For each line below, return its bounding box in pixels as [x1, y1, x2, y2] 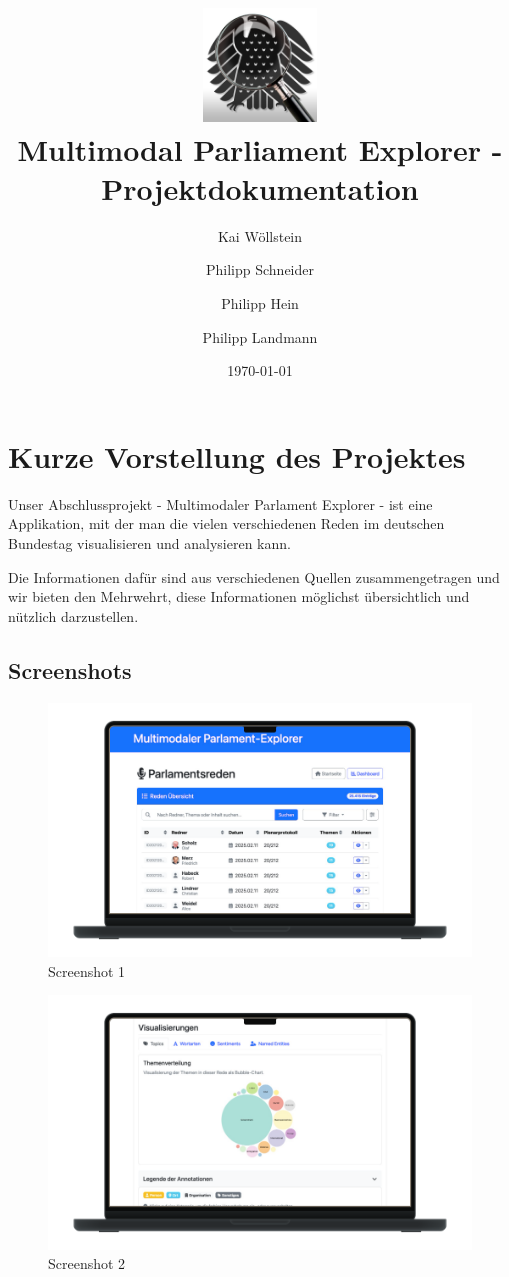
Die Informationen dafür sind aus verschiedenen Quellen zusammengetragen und [8, 566, 500, 587]
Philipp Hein [221, 293, 299, 314]
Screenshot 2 [48, 1253, 126, 1274]
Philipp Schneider [206, 259, 314, 280]
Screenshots [8, 654, 132, 685]
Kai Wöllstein [217, 225, 303, 246]
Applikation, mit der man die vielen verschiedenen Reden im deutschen [8, 513, 445, 534]
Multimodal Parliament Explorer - [17, 128, 503, 169]
